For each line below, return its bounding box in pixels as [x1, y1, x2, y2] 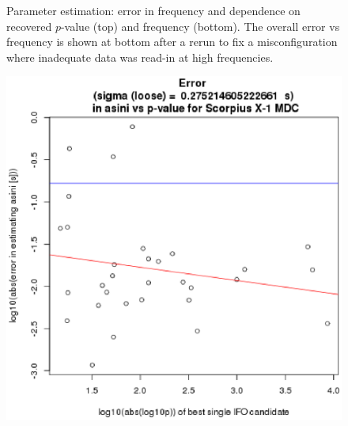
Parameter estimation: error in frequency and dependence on [6, 2, 301, 18]
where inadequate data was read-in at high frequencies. [6, 48, 274, 65]
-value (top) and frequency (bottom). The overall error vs [60, 17, 340, 34]
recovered [6, 17, 52, 34]
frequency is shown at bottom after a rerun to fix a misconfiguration [6, 33, 338, 50]
